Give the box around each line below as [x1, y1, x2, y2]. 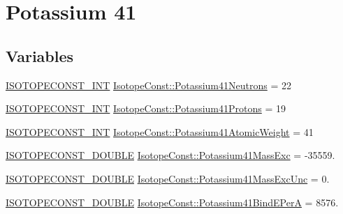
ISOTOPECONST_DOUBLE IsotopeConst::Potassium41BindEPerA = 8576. [6, 194, 339, 209]
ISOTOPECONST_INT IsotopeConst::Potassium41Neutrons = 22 [6, 77, 291, 92]
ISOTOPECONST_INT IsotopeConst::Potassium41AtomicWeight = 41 [6, 124, 314, 139]
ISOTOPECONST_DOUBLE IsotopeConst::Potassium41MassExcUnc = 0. [6, 171, 330, 185]
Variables [6, 45, 74, 66]
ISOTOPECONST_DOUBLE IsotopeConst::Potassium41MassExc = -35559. [6, 148, 335, 162]
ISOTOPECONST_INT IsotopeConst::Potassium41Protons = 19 [6, 101, 286, 116]
